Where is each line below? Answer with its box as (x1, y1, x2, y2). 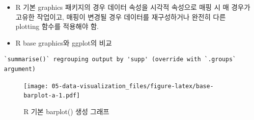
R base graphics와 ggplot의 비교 (15, 37, 112, 48)
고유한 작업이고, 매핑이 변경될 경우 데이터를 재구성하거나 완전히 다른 (15, 11, 226, 22)
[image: (24, 82, 49, 90)
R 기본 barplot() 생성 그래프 (24, 106, 110, 116)
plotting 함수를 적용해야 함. (15, 21, 99, 31)
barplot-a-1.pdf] (24, 92, 80, 99)
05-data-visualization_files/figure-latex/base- (52, 82, 214, 90)
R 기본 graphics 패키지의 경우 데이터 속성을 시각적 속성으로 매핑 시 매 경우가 (15, 2, 251, 12)
